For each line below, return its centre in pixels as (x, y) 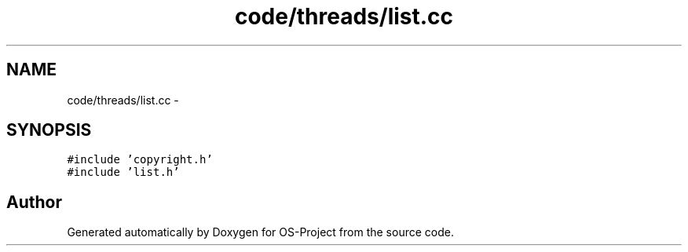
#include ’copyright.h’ (140, 160)
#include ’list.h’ (123, 172)
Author (34, 202)
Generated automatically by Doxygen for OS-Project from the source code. (260, 232)
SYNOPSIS (49, 130)
